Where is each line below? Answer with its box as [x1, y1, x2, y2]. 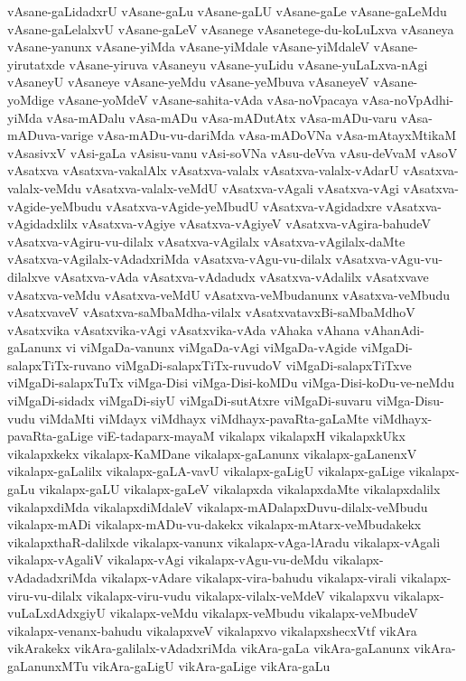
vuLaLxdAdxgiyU [7, 603, 106, 622]
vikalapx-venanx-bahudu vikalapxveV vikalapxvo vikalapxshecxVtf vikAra [7, 620, 417, 639]
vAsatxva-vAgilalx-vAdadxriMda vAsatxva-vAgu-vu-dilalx [7, 249, 331, 268]
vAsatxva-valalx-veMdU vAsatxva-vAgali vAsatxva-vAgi [85, 178, 399, 197]
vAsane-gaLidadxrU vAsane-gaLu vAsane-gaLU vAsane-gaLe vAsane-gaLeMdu [7, 2, 447, 20]
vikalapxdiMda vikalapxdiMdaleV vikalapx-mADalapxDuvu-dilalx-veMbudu [7, 497, 428, 516]
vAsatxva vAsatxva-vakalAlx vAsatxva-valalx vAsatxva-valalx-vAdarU [7, 161, 399, 180]
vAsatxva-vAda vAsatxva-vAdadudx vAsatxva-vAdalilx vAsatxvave [53, 266, 429, 285]
